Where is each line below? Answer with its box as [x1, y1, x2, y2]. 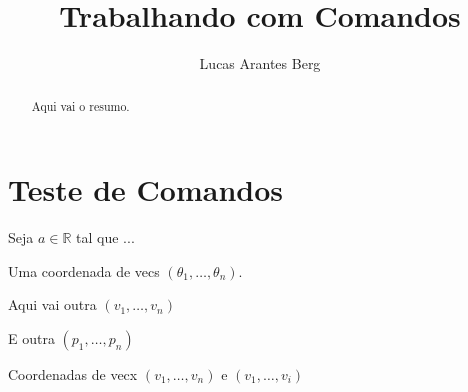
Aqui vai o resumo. [31, 97, 130, 114]
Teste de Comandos [8, 169, 283, 210]
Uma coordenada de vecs [8, 260, 160, 281]
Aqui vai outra [8, 294, 97, 315]
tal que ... [76, 227, 135, 248]
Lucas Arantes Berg [199, 53, 321, 74]
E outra [8, 327, 55, 348]
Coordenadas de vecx [8, 363, 138, 384]
